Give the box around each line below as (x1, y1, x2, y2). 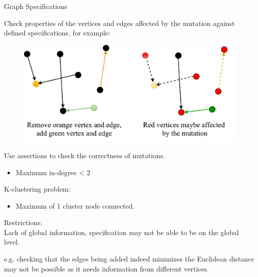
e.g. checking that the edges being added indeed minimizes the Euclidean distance (4, 254, 255, 264)
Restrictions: (4, 217, 42, 228)
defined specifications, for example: (4, 27, 110, 38)
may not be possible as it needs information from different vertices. (4, 263, 209, 274)
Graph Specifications (4, 1, 67, 11)
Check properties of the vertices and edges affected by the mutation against (4, 17, 235, 28)
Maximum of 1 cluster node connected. (15, 200, 135, 211)
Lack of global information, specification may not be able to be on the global (4, 227, 239, 237)
